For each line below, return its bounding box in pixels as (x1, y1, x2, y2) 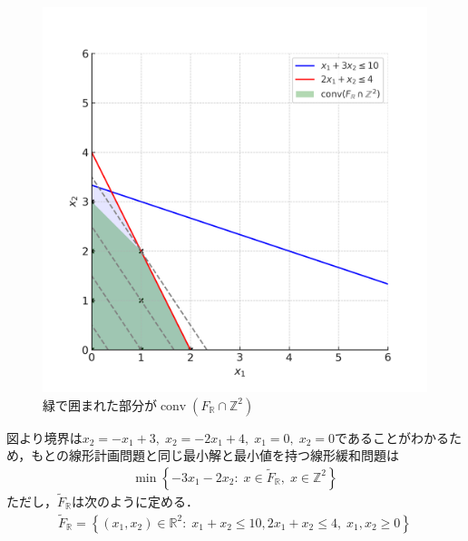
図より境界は (6, 428, 83, 447)
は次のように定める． (72, 492, 200, 511)
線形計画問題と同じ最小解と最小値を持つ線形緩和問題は (68, 446, 399, 465)
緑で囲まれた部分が (43, 395, 157, 414)
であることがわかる (335, 428, 449, 447)
